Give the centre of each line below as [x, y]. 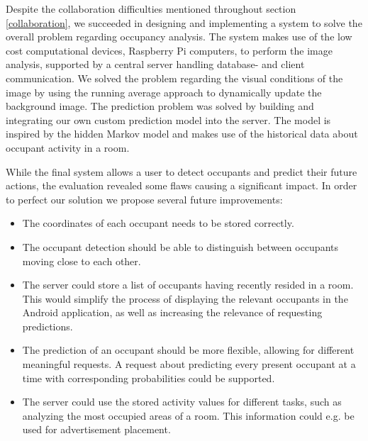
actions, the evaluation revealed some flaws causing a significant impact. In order [182, 185]
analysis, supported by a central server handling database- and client [155, 64]
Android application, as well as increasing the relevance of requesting [172, 312]
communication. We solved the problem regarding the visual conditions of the [174, 78]
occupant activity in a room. [68, 147]
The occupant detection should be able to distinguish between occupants [180, 246]
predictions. [48, 326]
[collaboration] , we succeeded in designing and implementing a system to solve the [184, 22]
